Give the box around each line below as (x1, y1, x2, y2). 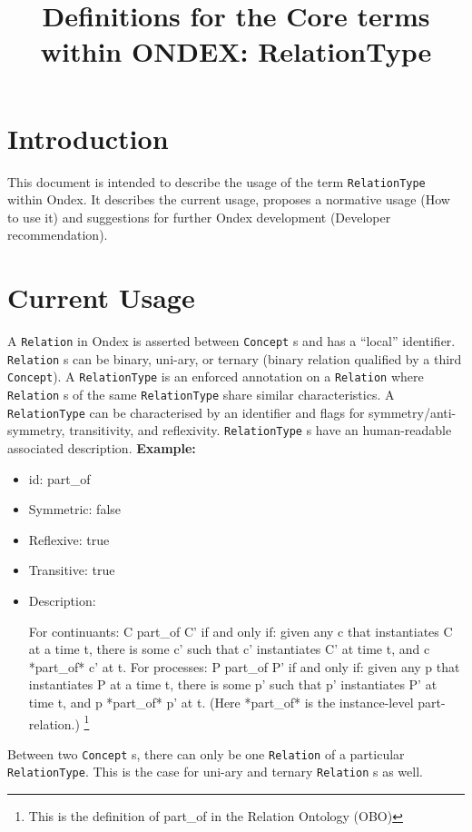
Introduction (7, 119, 169, 156)
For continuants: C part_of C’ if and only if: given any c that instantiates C (28, 621, 453, 640)
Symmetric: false (28, 500, 122, 519)
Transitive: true (28, 560, 115, 579)
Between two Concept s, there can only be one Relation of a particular (7, 744, 405, 763)
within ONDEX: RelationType (40, 33, 432, 70)
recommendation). (7, 225, 108, 244)
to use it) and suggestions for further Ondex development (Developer (7, 207, 391, 226)
